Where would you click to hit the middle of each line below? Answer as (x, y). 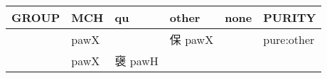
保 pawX (192, 39)
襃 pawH (136, 61)
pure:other (289, 39)
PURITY (290, 17)
